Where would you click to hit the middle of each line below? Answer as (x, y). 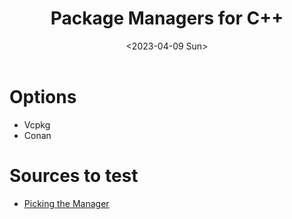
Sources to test (74, 175)
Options (43, 96)
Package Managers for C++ (167, 18)
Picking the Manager (66, 203)
